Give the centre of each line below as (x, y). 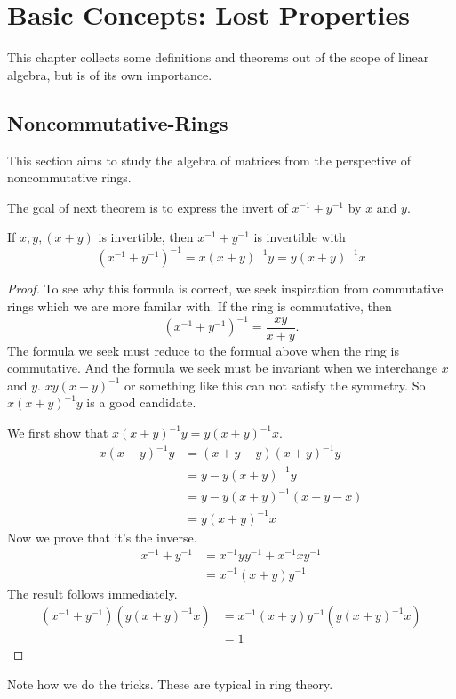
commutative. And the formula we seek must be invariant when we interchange (222, 368)
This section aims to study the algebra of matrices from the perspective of (209, 160)
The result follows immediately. (92, 593)
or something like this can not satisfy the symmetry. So (275, 385)
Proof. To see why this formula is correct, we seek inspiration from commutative (225, 289)
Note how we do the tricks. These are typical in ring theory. (170, 683)
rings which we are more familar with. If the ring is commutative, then (200, 305)
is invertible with (300, 237)
